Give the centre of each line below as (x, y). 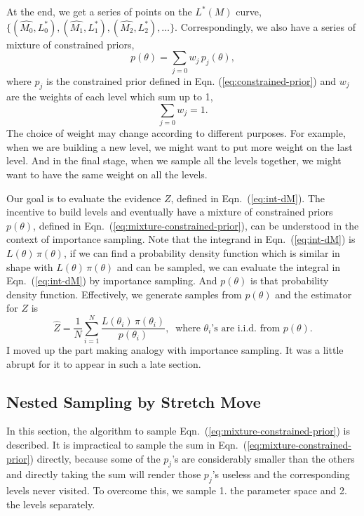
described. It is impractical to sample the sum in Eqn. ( (127, 445)
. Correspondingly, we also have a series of (265, 26)
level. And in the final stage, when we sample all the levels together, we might (174, 160)
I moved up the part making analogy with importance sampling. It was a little (175, 350)
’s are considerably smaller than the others (263, 458)
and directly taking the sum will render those (104, 474)
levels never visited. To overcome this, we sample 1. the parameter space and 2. (177, 490)
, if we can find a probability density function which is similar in (202, 252)
